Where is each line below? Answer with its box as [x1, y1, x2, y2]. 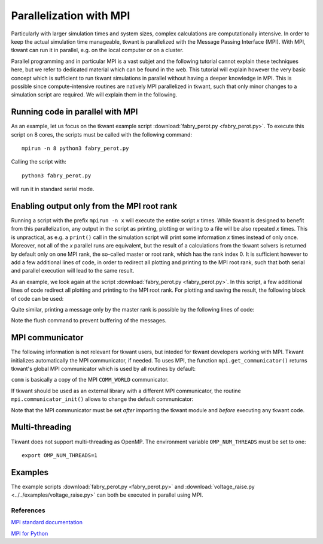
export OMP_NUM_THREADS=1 [22, 452, 98, 458]
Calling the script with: [11, 158, 67, 165]
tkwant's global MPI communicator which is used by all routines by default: [11, 365, 196, 373]
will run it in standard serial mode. [11, 186, 95, 193]
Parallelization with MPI [11, 9, 130, 22]
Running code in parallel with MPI [11, 107, 138, 117]
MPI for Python [11, 530, 48, 537]
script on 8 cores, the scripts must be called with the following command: [11, 131, 193, 138]
